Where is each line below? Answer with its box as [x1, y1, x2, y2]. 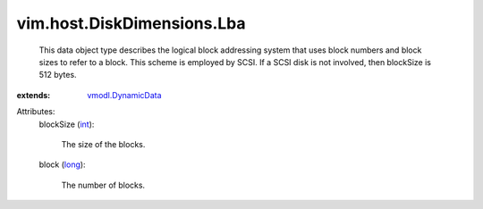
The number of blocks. [61, 180, 146, 190]
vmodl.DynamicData [87, 89, 162, 100]
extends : [16, 89, 51, 100]
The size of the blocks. [61, 138, 146, 149]
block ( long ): [38, 159, 86, 170]
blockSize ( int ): [38, 119, 95, 130]
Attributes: [16, 106, 55, 117]
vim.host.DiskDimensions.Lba [16, 13, 246, 33]
